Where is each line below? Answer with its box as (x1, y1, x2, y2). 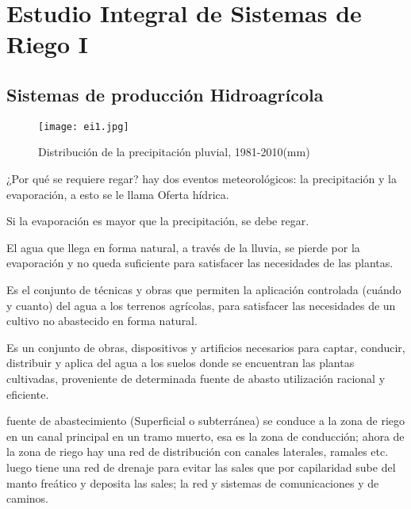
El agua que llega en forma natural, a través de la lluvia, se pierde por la (6, 239, 360, 255)
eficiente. (6, 385, 49, 402)
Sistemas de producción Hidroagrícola (6, 82, 324, 106)
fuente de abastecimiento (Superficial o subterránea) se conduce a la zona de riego (6, 412, 405, 429)
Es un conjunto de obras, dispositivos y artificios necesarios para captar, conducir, (6, 339, 405, 355)
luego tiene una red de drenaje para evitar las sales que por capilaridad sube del (6, 458, 396, 475)
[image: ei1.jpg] (38, 121, 129, 132)
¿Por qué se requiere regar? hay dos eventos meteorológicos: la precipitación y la (6, 170, 397, 187)
